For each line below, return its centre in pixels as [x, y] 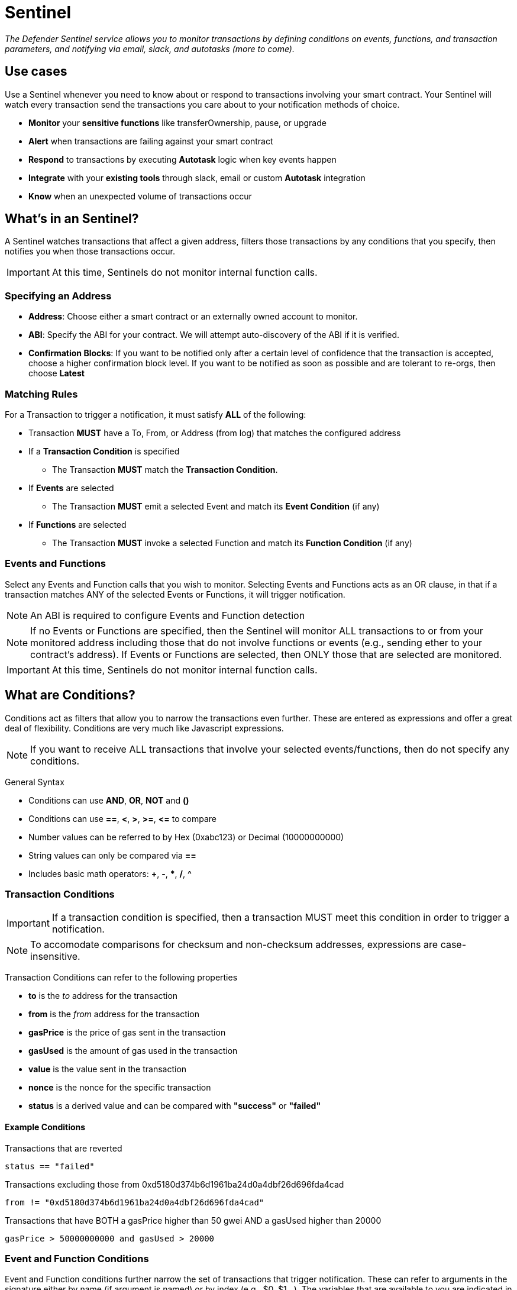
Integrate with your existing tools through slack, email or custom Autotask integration [197, 178]
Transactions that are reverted [64, 1148]
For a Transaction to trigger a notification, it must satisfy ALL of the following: [156, 414]
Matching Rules [41, 394]
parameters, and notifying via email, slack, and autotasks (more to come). [150, 49]
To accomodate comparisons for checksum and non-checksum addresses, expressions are [234, 945]
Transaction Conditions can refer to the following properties [121, 978]
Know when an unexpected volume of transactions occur [140, 196]
